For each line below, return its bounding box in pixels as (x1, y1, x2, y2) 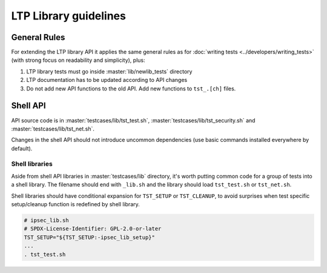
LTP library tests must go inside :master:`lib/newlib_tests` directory (26, 67, 193, 75)
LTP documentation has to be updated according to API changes (26, 76, 188, 84)
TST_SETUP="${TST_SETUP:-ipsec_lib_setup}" (24, 234, 156, 241)
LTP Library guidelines (11, 9, 127, 22)
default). (11, 144, 33, 152)
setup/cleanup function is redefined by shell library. (11, 201, 140, 208)
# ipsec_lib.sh (24, 217, 69, 224)
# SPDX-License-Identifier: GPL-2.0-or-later (24, 225, 162, 232)
